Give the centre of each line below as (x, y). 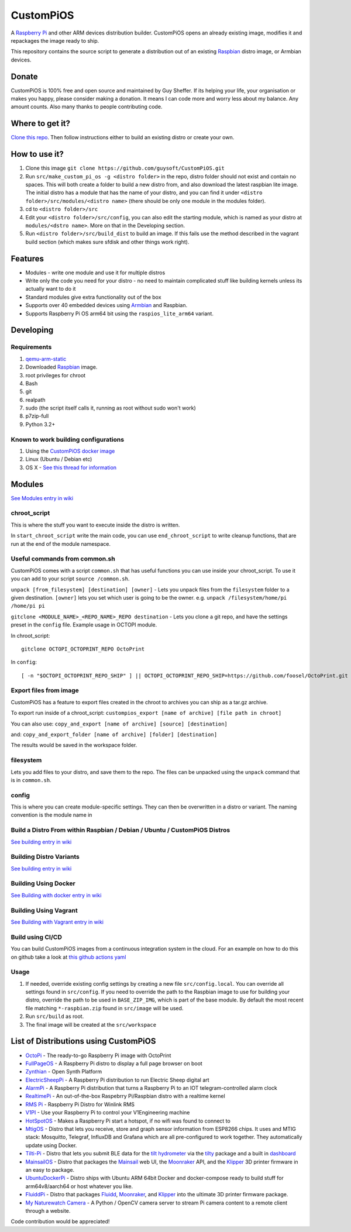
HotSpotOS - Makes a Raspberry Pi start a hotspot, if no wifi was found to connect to (128, 1121)
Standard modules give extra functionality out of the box (93, 297)
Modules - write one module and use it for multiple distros (95, 273)
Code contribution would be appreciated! (60, 1221)
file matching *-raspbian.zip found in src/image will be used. (104, 1008)
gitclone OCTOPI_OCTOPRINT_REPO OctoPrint (83, 649)
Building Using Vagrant (44, 910)
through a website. (48, 1210)
